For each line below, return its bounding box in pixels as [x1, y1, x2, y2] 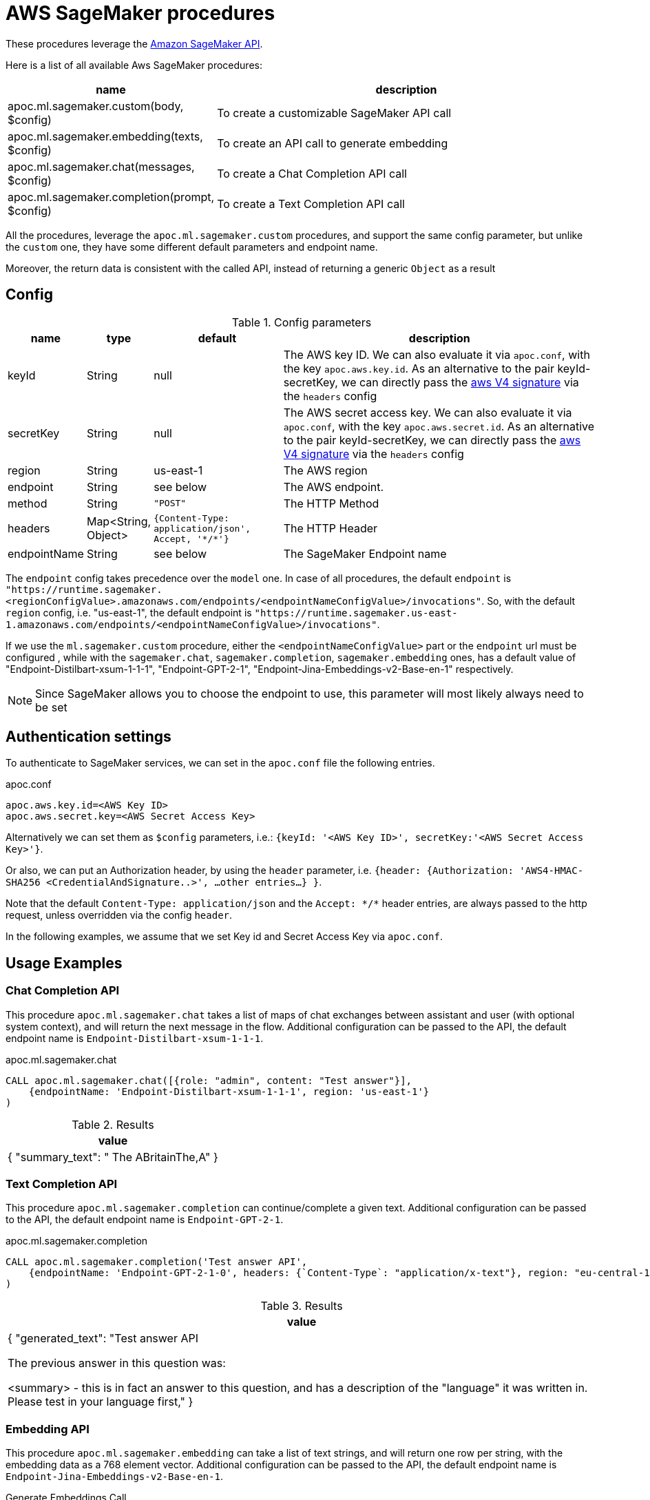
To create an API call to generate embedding [217, 136, 448, 150]
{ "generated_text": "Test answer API [8, 1331, 198, 1346]
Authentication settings [6, 728, 171, 746]
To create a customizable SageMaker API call [217, 105, 452, 120]
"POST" [154, 498, 187, 509]
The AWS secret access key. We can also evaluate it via [283, 405, 572, 419]
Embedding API [6, 1421, 90, 1436]
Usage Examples [6, 954, 123, 972]
